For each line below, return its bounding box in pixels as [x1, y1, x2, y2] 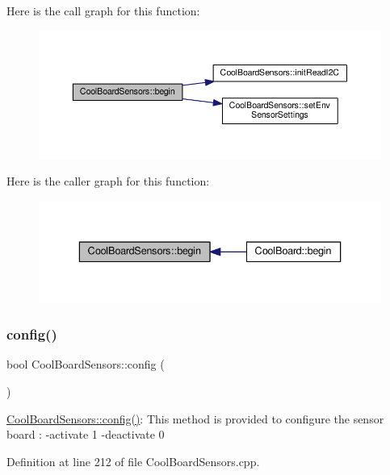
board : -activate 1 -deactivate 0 [6, 426, 165, 443]
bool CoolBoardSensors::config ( [6, 356, 165, 373]
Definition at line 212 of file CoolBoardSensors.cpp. [6, 452, 260, 469]
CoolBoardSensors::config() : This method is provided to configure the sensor [6, 410, 384, 427]
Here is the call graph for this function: [6, 2, 200, 19]
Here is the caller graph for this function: [6, 173, 210, 190]
